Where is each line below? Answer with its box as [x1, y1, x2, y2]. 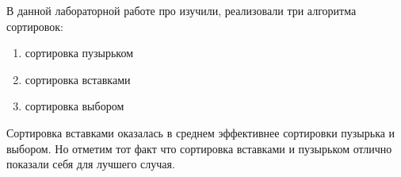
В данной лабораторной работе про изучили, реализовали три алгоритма [6, 2, 357, 18]
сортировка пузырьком [25, 44, 134, 61]
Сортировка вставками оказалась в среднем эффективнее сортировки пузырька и [6, 124, 395, 140]
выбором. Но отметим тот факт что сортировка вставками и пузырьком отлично [6, 140, 392, 156]
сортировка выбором [25, 98, 124, 114]
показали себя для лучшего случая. [6, 156, 175, 172]
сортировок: [6, 17, 63, 34]
